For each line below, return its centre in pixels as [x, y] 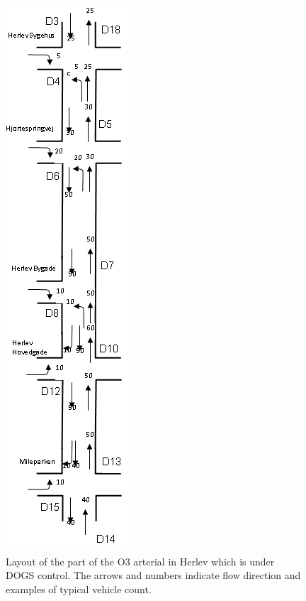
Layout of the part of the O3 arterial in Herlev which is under [140, 561]
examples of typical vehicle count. [79, 589]
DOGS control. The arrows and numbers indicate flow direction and [153, 575]
